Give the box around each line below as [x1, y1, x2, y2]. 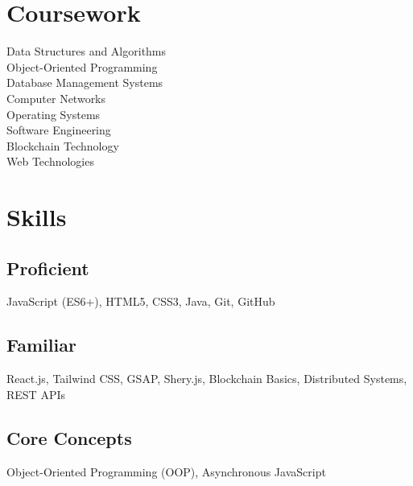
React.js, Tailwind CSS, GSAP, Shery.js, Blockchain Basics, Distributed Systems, [6, 370, 407, 387]
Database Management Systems [6, 74, 163, 91]
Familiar [6, 332, 76, 357]
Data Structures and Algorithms [6, 43, 167, 60]
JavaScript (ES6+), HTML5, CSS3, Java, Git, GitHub [6, 293, 275, 310]
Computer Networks [6, 89, 106, 106]
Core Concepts [6, 425, 132, 450]
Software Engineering [6, 121, 111, 138]
